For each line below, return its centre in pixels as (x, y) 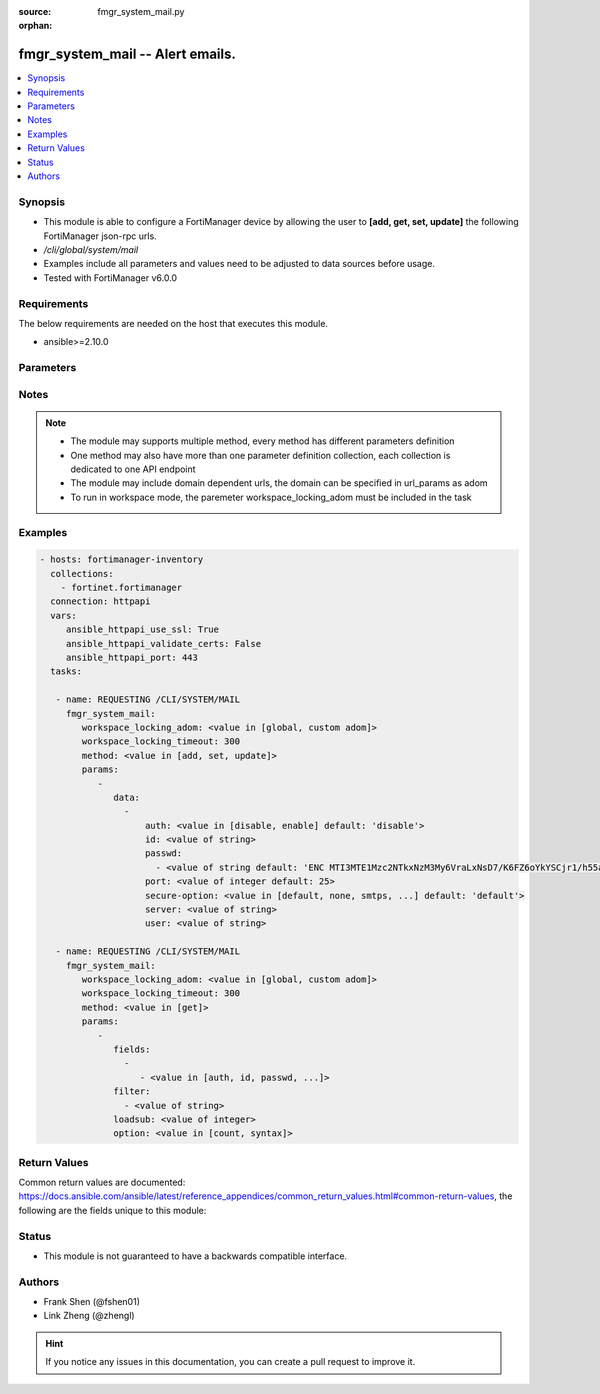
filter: (132, 1091)
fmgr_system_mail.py (141, 11)
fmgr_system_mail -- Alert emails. (127, 54)
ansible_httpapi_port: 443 (132, 658)
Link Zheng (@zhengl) (89, 1316)
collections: (82, 573)
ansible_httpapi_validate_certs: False (163, 643)
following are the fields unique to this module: (112, 1210)
